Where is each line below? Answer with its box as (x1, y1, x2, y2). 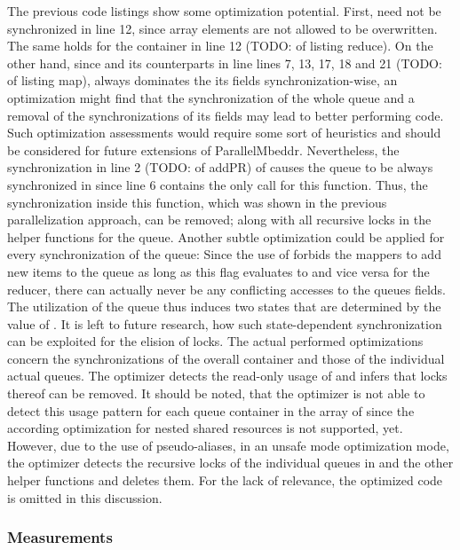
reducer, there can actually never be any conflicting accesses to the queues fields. (7, 279, 446, 298)
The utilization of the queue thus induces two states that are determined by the (7, 297, 441, 316)
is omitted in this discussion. (7, 488, 163, 507)
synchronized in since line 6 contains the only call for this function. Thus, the (7, 175, 428, 193)
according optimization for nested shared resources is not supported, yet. (7, 419, 403, 437)
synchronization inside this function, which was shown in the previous (7, 192, 387, 211)
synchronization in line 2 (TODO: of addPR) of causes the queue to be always (7, 158, 433, 177)
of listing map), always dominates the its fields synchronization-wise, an (7, 71, 398, 90)
